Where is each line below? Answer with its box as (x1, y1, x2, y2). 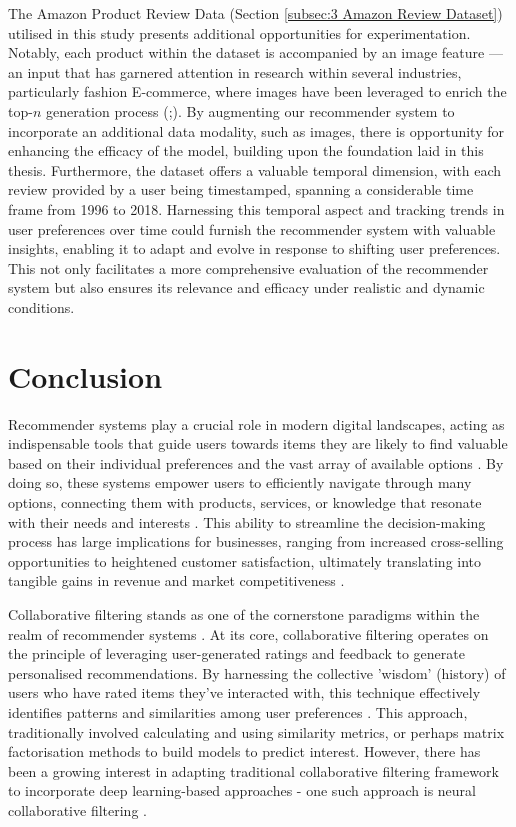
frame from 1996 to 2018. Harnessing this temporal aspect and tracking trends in (8, 198, 505, 219)
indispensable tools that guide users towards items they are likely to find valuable (8, 433, 508, 454)
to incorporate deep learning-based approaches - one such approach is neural (8, 780, 476, 801)
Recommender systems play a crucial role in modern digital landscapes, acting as (8, 413, 505, 434)
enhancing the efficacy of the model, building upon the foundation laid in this (8, 140, 484, 161)
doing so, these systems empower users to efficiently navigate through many (8, 472, 472, 493)
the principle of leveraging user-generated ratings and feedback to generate (8, 643, 465, 664)
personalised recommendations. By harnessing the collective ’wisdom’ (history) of (8, 662, 506, 683)
